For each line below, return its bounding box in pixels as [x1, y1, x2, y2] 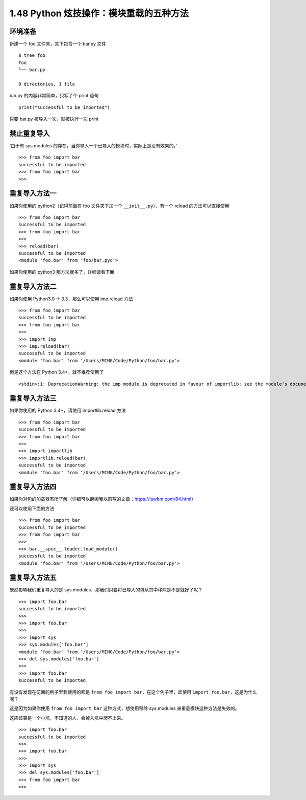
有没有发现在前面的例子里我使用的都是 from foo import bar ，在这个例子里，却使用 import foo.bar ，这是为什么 [9, 688, 258, 695]
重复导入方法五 [9, 573, 57, 582]
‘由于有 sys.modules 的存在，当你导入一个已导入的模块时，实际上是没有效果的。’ [9, 143, 177, 149]
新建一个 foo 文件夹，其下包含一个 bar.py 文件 [9, 41, 107, 47]
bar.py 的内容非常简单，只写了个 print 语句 [9, 93, 99, 99]
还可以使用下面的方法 [9, 505, 55, 512]
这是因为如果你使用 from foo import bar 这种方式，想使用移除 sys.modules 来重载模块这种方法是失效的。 [9, 705, 240, 712]
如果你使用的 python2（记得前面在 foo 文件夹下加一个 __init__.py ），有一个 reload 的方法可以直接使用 [9, 203, 229, 209]
